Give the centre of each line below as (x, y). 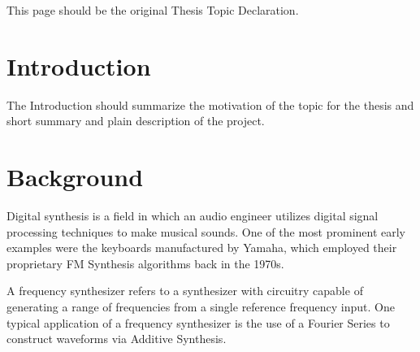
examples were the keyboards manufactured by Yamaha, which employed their (202, 248)
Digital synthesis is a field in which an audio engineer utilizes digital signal (193, 216)
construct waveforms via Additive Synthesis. (117, 339)
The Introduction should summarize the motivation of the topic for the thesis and (210, 104)
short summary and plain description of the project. (136, 121)
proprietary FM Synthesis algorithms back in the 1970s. (145, 263)
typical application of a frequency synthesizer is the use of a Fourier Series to (198, 322)
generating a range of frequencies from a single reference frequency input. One (201, 306)
